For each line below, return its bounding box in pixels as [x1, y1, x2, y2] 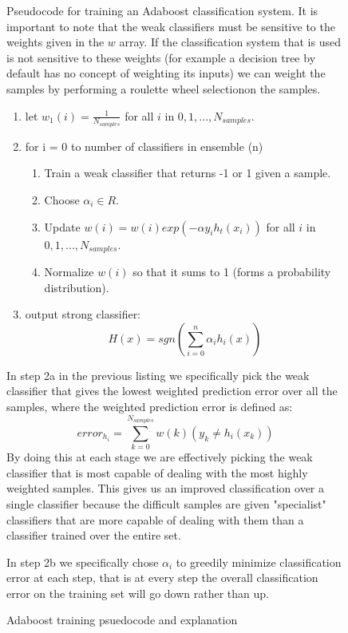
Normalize [44, 263, 94, 280]
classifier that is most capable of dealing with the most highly [6, 464, 308, 481]
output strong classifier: [25, 306, 141, 322]
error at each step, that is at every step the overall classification [6, 569, 318, 586]
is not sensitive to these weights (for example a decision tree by [6, 49, 316, 65]
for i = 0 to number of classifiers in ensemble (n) [25, 137, 263, 154]
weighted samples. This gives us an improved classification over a [6, 480, 325, 497]
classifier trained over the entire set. [6, 527, 181, 544]
